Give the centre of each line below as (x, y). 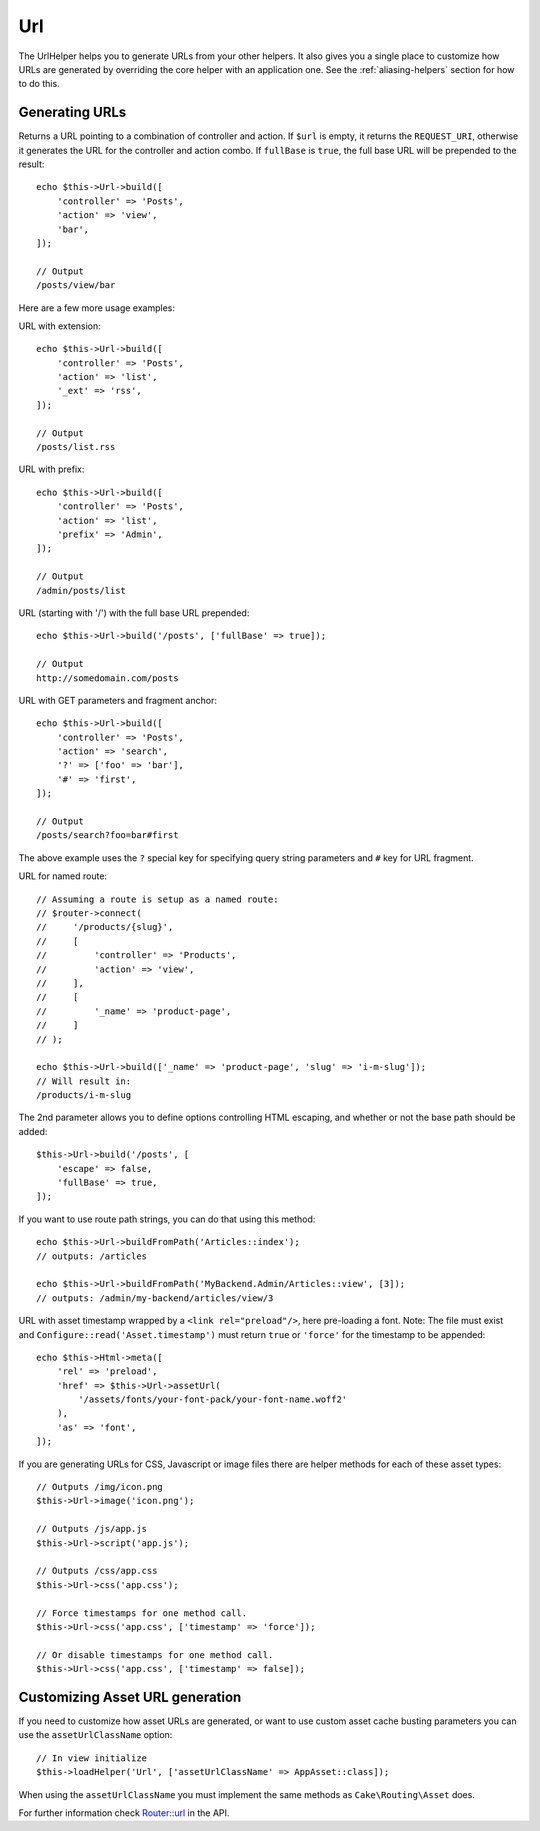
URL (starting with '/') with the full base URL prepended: (134, 612)
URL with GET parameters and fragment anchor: (117, 700)
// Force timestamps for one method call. (142, 1613)
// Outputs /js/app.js (92, 1529)
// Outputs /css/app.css (97, 1571)
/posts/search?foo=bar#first (107, 835)
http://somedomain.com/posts (107, 678)
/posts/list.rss (76, 447)
